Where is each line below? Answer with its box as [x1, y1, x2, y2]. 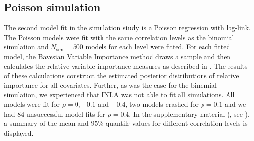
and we [225, 99, 246, 109]
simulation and [4, 41, 49, 52]
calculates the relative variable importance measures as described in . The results [4, 60, 248, 71]
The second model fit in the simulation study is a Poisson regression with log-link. [4, 22, 251, 33]
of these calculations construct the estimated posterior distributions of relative [4, 70, 239, 81]
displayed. [4, 127, 34, 138]
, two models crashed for [125, 99, 199, 109]
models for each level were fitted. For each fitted [85, 41, 230, 52]
